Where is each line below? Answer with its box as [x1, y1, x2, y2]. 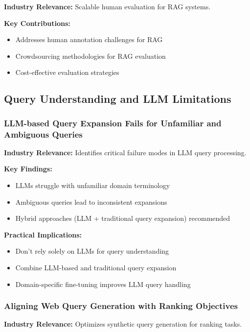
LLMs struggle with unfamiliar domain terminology [15, 180, 170, 190]
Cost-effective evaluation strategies [15, 67, 119, 77]
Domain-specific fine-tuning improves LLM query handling [15, 279, 191, 289]
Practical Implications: [4, 229, 82, 239]
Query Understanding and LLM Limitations [4, 91, 231, 106]
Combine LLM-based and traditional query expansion [15, 262, 177, 273]
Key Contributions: [4, 18, 70, 28]
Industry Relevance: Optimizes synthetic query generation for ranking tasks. [4, 319, 242, 329]
